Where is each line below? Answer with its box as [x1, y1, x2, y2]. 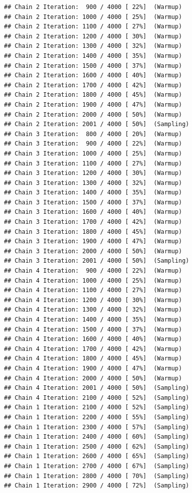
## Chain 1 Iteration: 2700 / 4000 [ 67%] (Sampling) [4, 462, 190, 470]
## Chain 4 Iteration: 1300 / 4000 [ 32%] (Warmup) [4, 306, 182, 314]
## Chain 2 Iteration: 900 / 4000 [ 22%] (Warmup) [4, 3, 182, 10]
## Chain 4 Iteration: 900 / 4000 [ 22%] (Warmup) [4, 267, 182, 275]
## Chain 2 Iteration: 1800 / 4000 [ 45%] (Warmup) [4, 91, 182, 99]
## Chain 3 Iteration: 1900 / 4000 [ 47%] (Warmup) [4, 238, 182, 245]
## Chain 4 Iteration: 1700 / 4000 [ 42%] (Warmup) [4, 345, 182, 352]
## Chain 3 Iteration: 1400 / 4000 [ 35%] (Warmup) [4, 189, 182, 196]
